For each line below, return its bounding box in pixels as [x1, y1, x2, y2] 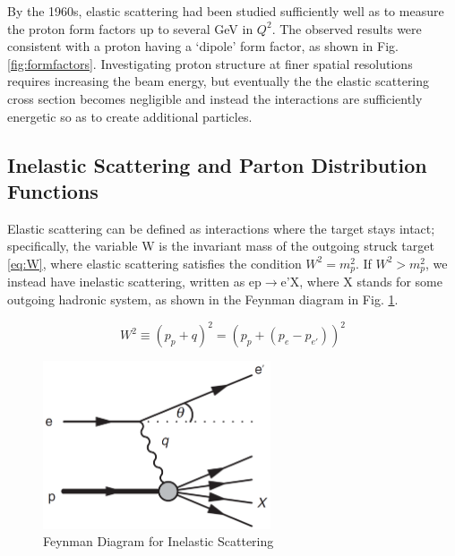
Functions [7, 176, 99, 204]
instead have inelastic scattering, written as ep [7, 272, 262, 291]
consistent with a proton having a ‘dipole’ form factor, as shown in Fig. [7, 37, 399, 56]
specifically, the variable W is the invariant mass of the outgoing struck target [7, 236, 434, 255]
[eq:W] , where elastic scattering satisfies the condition [7, 253, 302, 272]
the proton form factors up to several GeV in [7, 19, 253, 38]
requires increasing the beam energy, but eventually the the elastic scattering [7, 72, 430, 90]
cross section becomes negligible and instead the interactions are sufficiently [7, 89, 423, 107]
